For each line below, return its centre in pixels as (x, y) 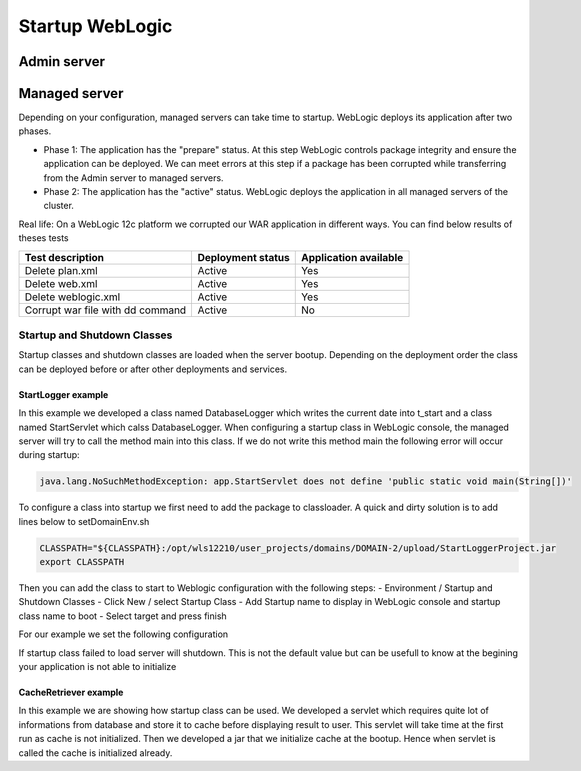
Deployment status (243, 257)
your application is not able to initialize (97, 666)
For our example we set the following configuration (123, 634)
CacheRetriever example (71, 692)
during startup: (49, 455)
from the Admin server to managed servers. (133, 177)
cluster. (59, 206)
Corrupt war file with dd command (105, 310)
